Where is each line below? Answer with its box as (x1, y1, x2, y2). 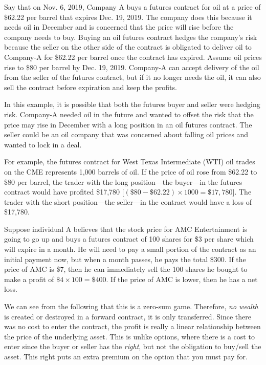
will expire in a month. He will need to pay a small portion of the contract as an (4, 244, 256, 254)
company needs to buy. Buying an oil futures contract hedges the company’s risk (4, 31, 257, 42)
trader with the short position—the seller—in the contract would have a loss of (4, 196, 252, 207)
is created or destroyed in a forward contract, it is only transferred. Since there (4, 311, 251, 321)
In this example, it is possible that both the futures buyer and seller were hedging (4, 99, 260, 110)
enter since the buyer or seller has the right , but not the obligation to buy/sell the (4, 341, 261, 352)
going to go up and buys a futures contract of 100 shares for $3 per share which (4, 233, 254, 244)
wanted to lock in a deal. (4, 139, 82, 149)
